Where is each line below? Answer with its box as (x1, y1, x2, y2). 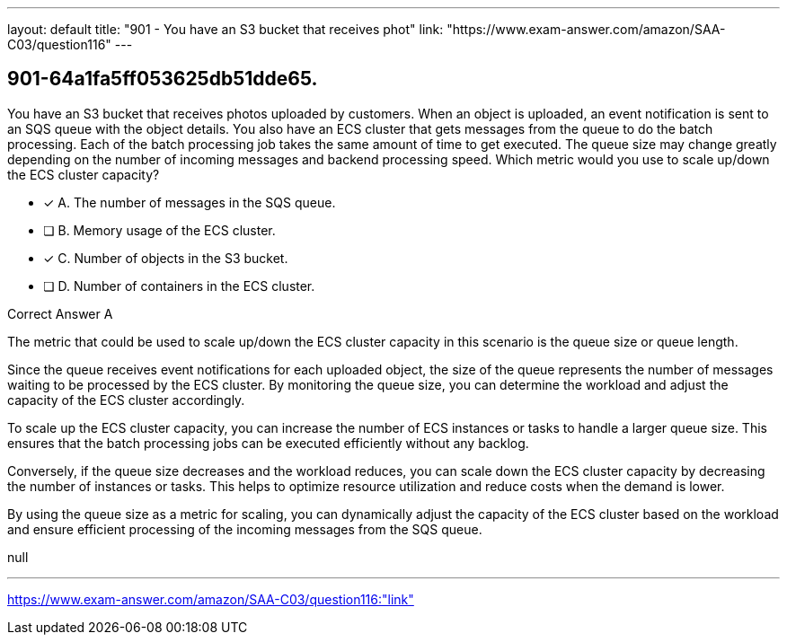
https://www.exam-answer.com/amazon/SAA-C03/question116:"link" (7, 591, 414, 607)
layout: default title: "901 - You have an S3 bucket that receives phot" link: (7, 22, 444, 37)
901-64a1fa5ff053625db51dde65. (7, 67, 318, 91)
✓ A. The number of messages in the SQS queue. (43, 194, 336, 210)
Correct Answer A (7, 305, 113, 321)
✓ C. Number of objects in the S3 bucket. (43, 250, 288, 266)
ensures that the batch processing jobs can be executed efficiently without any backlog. (7, 435, 529, 451)
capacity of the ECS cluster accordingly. (7, 391, 245, 408)
